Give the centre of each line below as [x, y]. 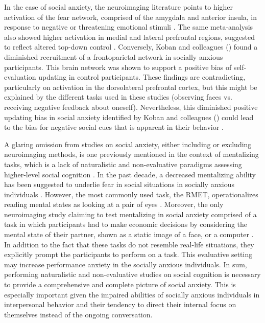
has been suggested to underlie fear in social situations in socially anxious [119, 184]
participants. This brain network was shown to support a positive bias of [118, 67]
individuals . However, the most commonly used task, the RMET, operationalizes [131, 194]
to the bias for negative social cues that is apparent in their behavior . [114, 127]
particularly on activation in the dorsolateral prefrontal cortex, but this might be [131, 87]
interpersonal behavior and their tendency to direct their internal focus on [120, 304]
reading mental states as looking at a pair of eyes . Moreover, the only [114, 204]
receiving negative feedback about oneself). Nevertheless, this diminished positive [131, 107]
